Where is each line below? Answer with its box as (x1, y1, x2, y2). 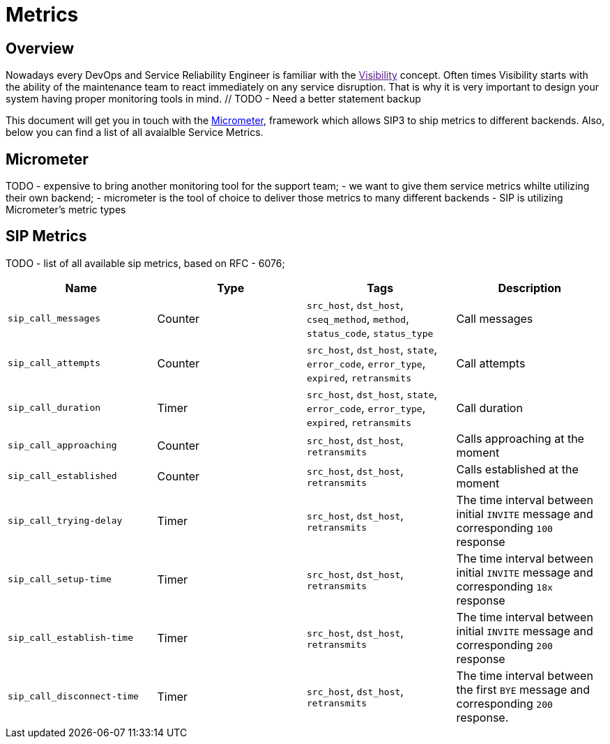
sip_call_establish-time (8, 632, 134, 644)
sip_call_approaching (8, 440, 117, 451)
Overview (6, 39, 75, 57)
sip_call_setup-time (8, 574, 112, 585)
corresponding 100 (456, 520, 553, 535)
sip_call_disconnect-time (8, 691, 139, 702)
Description (498, 280, 561, 295)
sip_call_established (8, 471, 117, 482)
